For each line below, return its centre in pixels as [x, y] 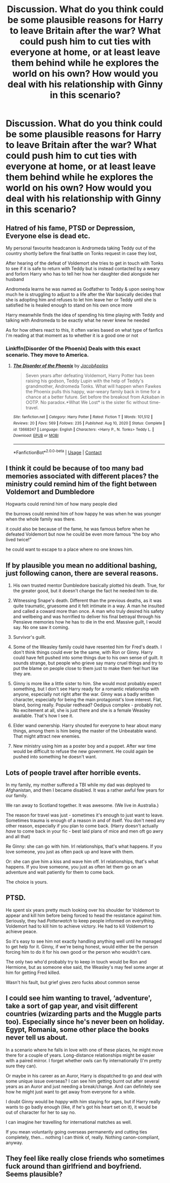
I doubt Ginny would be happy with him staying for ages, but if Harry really [83, 1101]
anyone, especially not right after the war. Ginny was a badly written [84, 694]
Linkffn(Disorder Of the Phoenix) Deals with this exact [73, 348]
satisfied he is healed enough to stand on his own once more [69, 305]
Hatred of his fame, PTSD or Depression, [70, 228]
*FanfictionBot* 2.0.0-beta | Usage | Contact [58, 452]
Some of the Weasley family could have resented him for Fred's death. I [87, 647]
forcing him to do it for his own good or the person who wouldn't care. [79, 952]
